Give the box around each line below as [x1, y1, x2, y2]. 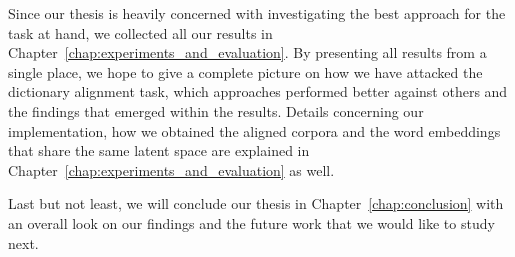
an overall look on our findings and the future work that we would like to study [8, 212, 495, 233]
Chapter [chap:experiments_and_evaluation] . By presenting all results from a [8, 42, 487, 63]
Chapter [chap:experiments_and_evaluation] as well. [8, 159, 335, 180]
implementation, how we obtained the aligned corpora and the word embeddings [8, 120, 501, 141]
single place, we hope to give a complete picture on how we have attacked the [8, 61, 483, 82]
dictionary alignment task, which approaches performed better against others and [8, 81, 508, 102]
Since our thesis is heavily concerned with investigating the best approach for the [8, 3, 506, 23]
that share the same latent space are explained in [8, 140, 310, 161]
